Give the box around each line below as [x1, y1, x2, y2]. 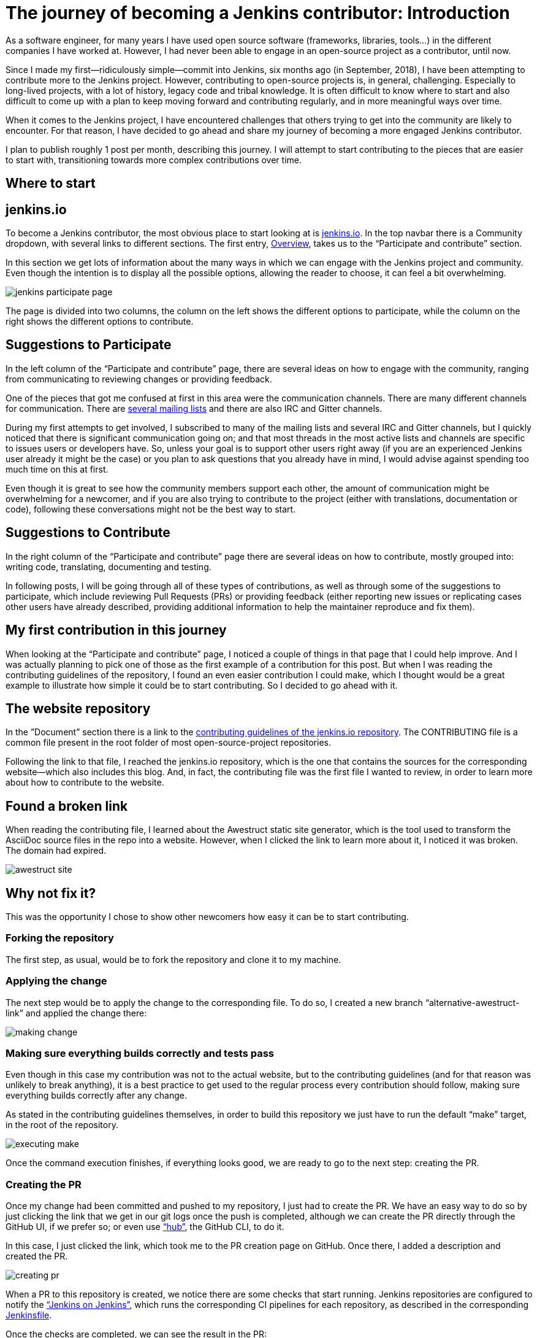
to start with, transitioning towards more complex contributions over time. [6, 154, 302, 165]
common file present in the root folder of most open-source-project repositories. [6, 737, 331, 748]
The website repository [6, 700, 151, 716]
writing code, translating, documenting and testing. [6, 561, 211, 572]
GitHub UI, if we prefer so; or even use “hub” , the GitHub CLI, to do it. [6, 1221, 284, 1232]
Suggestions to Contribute [6, 525, 170, 541]
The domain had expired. [6, 845, 107, 856]
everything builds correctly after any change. [6, 1090, 188, 1101]
